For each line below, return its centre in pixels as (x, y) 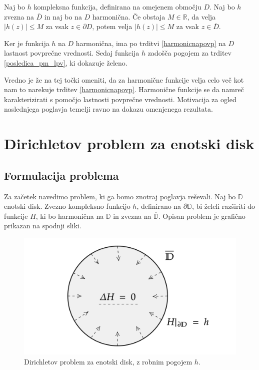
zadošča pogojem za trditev (189, 53)
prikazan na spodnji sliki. (43, 226)
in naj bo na (63, 16)
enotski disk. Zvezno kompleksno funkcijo (67, 206)
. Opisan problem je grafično (202, 216)
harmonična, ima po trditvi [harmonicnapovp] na (151, 43)
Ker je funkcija (27, 43)
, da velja (201, 16)
